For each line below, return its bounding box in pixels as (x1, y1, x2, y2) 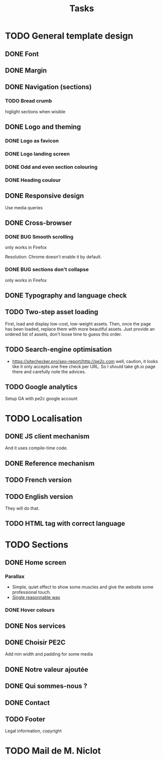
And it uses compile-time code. (5, 445, 68, 451)
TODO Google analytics (5, 382, 78, 391)
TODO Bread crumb (5, 98, 52, 104)
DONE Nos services (5, 621, 66, 630)
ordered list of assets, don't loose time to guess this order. (5, 331, 122, 337)
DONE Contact (5, 699, 50, 707)
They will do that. (5, 505, 40, 511)
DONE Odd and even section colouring (5, 163, 98, 170)
